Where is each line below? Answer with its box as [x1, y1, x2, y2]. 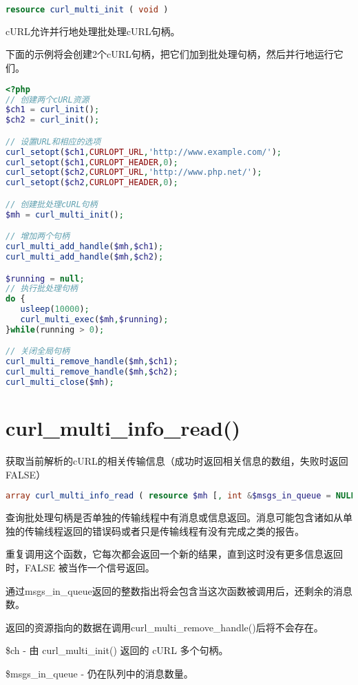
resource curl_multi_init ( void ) [6, 5, 169, 14]
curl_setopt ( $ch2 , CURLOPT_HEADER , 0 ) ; [6, 178, 178, 188]
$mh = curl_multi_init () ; [6, 209, 124, 220]
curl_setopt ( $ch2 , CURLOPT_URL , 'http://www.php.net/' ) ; [6, 167, 262, 178]
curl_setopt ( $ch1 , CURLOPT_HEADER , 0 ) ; [6, 157, 178, 167]
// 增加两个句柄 [6, 231, 70, 242]
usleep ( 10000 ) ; [20, 304, 89, 315]
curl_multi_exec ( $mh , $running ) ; [20, 315, 169, 325]
